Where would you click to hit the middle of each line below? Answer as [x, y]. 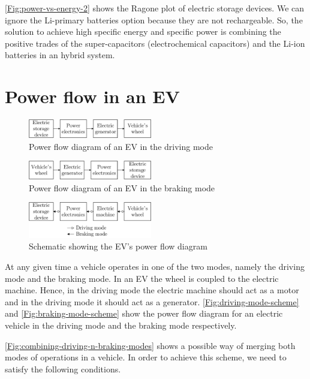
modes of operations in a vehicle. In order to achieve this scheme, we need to [146, 357]
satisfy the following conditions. [63, 369]
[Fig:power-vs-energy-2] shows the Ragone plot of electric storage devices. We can [155, 8]
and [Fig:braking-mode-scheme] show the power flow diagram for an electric [144, 313]
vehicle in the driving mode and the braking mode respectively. [121, 325]
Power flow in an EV [92, 96]
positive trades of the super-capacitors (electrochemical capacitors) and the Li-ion [155, 43]
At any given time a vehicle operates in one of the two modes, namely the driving [155, 267]
